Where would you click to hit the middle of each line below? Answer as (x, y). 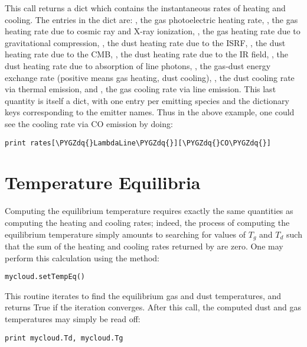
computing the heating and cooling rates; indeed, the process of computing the (147, 222)
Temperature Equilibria (103, 182)
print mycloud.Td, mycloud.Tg (64, 338)
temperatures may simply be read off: (73, 318)
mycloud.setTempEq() (45, 277)
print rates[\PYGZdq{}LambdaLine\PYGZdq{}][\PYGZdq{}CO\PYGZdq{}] (138, 143)
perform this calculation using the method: (82, 257)
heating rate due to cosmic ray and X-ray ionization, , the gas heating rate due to (153, 31)
